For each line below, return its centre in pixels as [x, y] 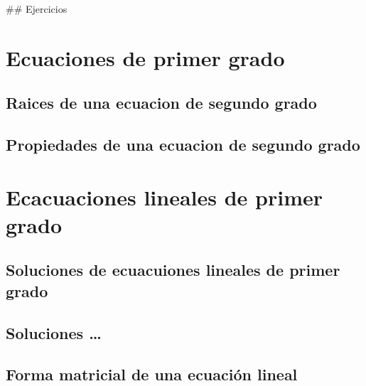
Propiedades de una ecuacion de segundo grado [183, 145]
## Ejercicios [37, 9]
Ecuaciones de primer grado [145, 57]
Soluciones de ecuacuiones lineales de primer [173, 270]
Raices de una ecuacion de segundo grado [161, 103]
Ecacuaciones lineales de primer [165, 197]
